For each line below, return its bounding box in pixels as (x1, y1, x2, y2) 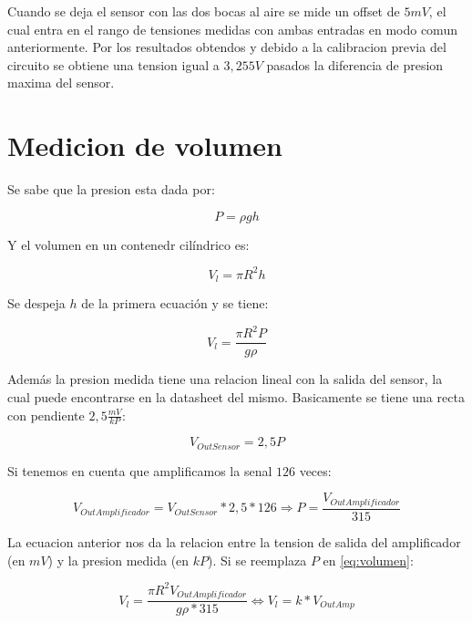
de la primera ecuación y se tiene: (81, 294, 269, 313)
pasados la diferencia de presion (266, 55, 444, 74)
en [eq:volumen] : (323, 550, 414, 569)
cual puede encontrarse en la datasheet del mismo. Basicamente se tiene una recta (7, 387, 465, 406)
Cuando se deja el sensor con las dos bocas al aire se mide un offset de (7, 2, 400, 20)
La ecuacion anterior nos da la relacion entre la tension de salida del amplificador (7, 532, 461, 551)
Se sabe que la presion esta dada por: (7, 180, 215, 199)
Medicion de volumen (7, 127, 282, 164)
